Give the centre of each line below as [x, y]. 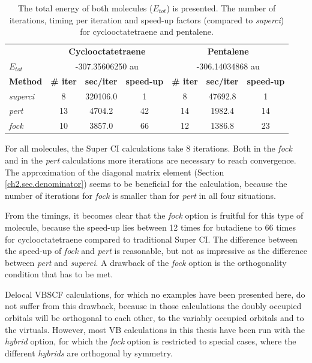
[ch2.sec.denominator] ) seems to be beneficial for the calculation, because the [146, 184]
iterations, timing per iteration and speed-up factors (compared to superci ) [147, 19]
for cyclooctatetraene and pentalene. [147, 31]
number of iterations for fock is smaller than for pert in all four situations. [140, 195]
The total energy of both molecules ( [85, 8]
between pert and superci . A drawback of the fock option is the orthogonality [146, 262]
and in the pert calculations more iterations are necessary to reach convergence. [151, 160]
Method [26, 81]
